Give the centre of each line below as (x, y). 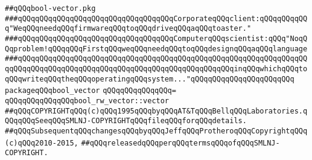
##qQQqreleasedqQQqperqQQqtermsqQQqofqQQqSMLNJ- (180, 143)
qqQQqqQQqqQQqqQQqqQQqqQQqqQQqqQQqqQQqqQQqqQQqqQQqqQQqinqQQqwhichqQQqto (156, 69)
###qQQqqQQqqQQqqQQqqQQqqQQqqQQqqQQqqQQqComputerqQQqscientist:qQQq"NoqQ (156, 38)
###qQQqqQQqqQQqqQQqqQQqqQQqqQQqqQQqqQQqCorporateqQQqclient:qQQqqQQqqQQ (156, 18)
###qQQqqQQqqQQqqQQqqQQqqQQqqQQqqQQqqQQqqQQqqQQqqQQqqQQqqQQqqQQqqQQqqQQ (156, 59)
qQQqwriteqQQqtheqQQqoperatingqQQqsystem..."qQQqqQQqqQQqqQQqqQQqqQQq (150, 79)
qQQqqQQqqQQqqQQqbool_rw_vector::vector (87, 101)
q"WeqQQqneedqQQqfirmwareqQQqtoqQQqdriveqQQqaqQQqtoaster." (128, 29)
